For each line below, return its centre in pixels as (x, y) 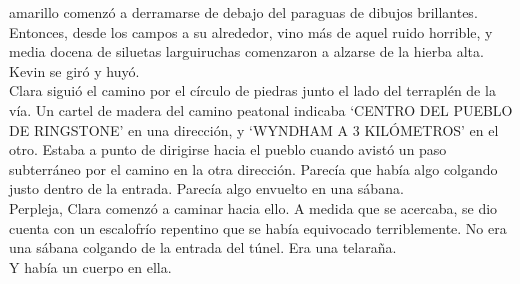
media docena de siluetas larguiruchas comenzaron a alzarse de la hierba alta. (246, 51)
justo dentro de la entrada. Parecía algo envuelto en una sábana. (206, 188)
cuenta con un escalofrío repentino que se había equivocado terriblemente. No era (258, 227)
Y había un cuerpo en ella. (90, 266)
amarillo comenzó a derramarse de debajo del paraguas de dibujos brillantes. (243, 12)
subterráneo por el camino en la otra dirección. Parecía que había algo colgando (253, 168)
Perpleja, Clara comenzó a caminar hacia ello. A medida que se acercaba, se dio (253, 207)
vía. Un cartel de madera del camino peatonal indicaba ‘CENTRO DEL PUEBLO (261, 109)
